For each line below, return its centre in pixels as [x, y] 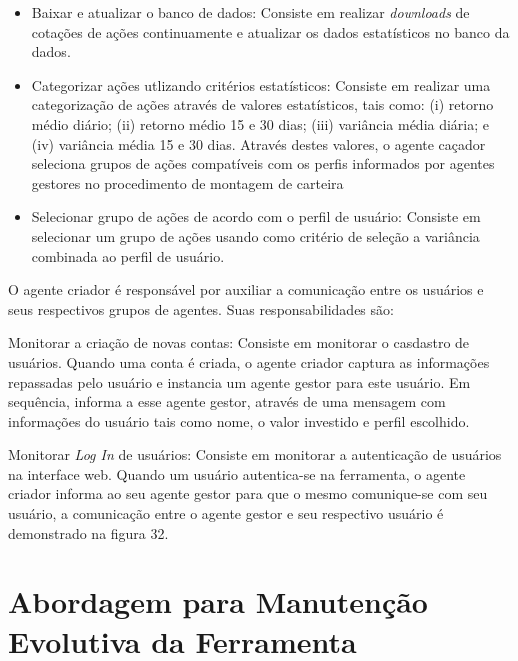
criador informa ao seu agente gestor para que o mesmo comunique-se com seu [248, 493]
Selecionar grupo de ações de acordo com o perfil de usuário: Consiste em [256, 216]
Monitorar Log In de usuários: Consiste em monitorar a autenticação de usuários [255, 454]
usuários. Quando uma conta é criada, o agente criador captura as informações [249, 361]
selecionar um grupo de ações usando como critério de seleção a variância [255, 235]
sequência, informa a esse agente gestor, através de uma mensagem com [227, 401]
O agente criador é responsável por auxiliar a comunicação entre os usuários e [246, 289]
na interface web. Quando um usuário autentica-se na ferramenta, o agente [237, 473]
